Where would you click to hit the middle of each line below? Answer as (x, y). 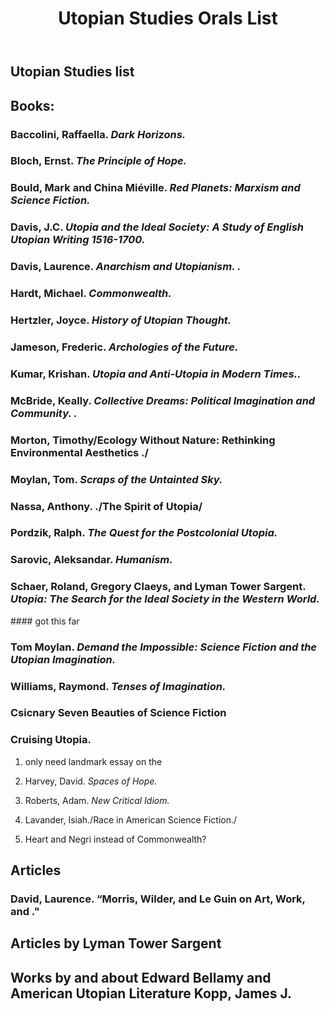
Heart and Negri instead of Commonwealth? (115, 839)
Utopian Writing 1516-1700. (78, 240)
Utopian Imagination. (63, 659)
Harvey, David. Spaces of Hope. (91, 781)
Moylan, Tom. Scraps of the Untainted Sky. (116, 479)
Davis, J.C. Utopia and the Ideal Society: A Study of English (157, 227)
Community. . (44, 413)
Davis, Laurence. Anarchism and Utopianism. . (126, 267)
